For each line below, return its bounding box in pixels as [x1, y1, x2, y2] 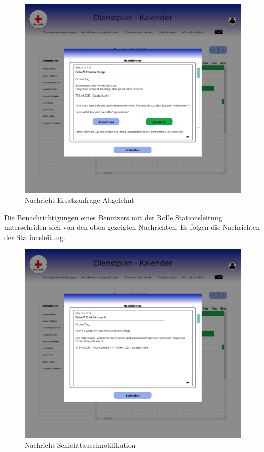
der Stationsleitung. [4, 231, 65, 242]
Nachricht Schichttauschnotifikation [25, 440, 136, 450]
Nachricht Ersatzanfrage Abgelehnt [25, 194, 134, 205]
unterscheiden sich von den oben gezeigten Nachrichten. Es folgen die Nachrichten [4, 222, 260, 232]
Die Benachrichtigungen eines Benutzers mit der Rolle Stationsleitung [4, 211, 222, 222]
